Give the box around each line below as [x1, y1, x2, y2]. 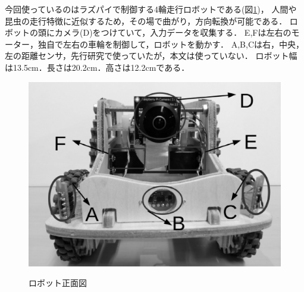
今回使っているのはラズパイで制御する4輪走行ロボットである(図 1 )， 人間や [5, 3, 297, 15]
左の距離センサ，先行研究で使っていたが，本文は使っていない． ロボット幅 [5, 49, 297, 62]
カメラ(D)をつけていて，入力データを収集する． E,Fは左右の [54, 26, 292, 39]
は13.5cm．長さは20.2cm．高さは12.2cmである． [5, 61, 190, 73]
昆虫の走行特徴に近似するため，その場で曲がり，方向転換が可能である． [5, 14, 287, 27]
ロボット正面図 [29, 277, 87, 289]
